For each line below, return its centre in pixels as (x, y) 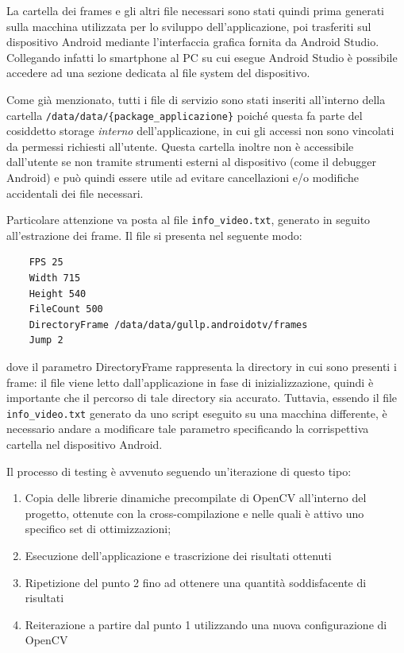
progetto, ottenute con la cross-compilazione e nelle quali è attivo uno (194, 513)
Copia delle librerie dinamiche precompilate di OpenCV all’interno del (196, 498)
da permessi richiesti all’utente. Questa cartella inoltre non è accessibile (180, 146)
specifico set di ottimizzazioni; (98, 529)
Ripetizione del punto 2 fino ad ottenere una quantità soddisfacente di (196, 582)
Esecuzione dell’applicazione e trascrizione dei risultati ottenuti (178, 555)
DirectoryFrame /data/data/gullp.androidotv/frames (168, 325)
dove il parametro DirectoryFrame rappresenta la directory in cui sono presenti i (202, 366)
